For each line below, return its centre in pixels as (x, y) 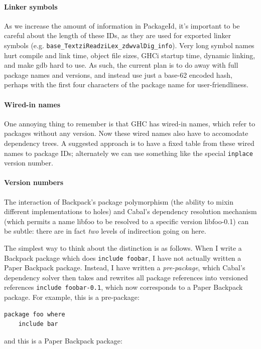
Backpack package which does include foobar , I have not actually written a (123, 257)
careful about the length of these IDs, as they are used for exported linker (118, 35)
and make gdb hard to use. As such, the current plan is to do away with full (121, 65)
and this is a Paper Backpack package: (63, 340)
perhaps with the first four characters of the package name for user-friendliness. (126, 84)
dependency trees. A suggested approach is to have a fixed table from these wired (129, 143)
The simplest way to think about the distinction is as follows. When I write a (123, 248)
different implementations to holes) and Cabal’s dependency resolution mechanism (130, 211)
